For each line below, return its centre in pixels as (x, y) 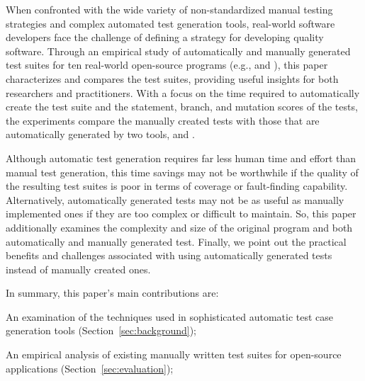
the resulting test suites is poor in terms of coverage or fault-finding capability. (177, 186)
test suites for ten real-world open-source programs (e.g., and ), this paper (167, 65)
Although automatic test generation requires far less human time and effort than (181, 158)
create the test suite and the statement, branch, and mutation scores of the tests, (182, 107)
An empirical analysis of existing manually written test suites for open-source (174, 354)
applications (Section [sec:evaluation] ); (90, 368)
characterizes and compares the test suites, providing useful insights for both (172, 78)
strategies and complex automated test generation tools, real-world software (170, 23)
